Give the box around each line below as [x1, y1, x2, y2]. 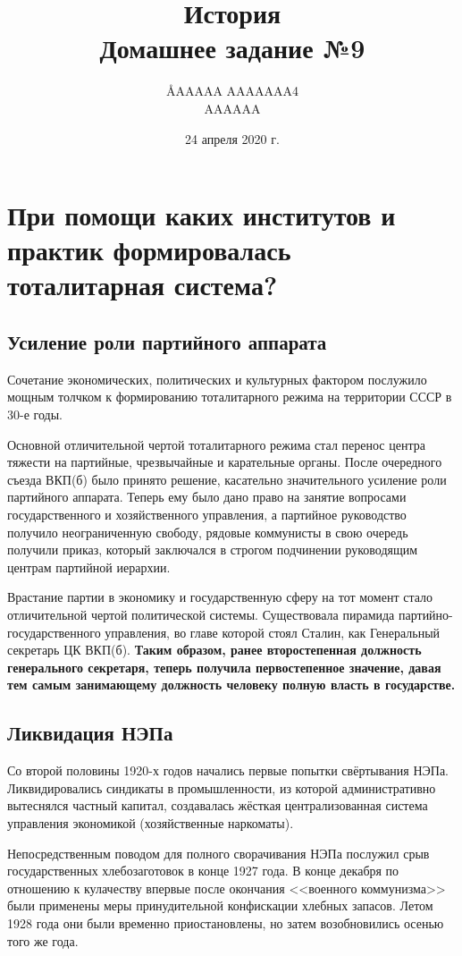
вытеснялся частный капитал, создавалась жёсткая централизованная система [7, 796, 428, 815]
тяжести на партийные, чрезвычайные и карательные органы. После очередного [7, 453, 442, 471]
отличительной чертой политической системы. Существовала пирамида [7, 605, 395, 623]
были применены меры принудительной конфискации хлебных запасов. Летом [7, 896, 433, 915]
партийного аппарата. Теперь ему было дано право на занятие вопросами [7, 487, 407, 506]
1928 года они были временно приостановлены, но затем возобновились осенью [7, 913, 444, 932]
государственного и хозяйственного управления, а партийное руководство [7, 505, 407, 524]
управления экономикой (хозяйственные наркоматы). [7, 813, 294, 832]
